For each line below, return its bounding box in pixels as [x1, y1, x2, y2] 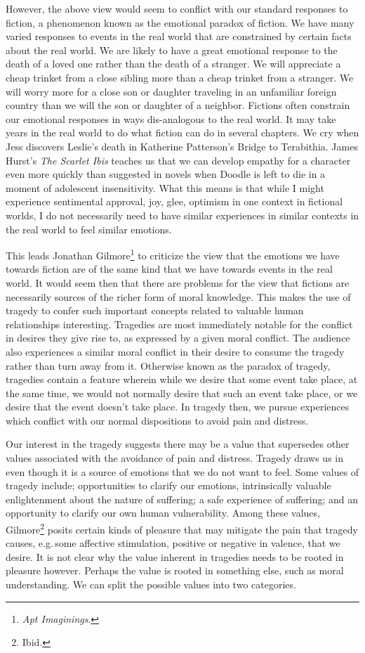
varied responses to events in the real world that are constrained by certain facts [6, 29, 352, 44]
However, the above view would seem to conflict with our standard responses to [6, 1, 348, 15]
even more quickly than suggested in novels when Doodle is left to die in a [6, 167, 326, 181]
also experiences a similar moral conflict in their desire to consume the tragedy [6, 344, 345, 358]
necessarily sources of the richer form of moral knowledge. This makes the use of [6, 289, 351, 304]
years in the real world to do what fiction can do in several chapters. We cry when [6, 125, 359, 140]
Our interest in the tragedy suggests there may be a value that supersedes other [6, 437, 350, 451]
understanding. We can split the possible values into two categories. [6, 577, 296, 592]
